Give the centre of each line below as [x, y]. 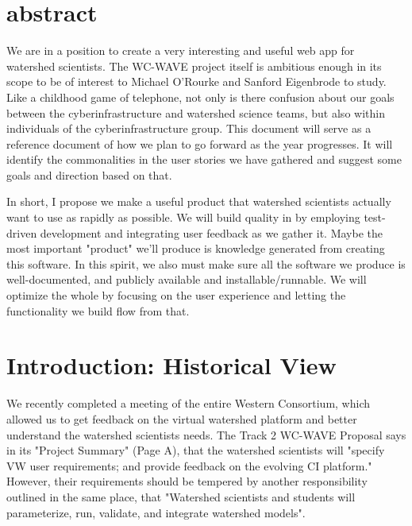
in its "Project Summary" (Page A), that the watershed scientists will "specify [196, 450]
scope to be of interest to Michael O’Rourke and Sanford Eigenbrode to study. [196, 81]
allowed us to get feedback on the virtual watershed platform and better [182, 418]
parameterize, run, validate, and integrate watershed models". [156, 512]
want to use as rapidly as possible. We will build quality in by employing [183, 217]
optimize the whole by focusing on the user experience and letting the [176, 295]
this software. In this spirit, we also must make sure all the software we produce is [206, 263]
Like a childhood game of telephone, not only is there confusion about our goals [200, 97]
